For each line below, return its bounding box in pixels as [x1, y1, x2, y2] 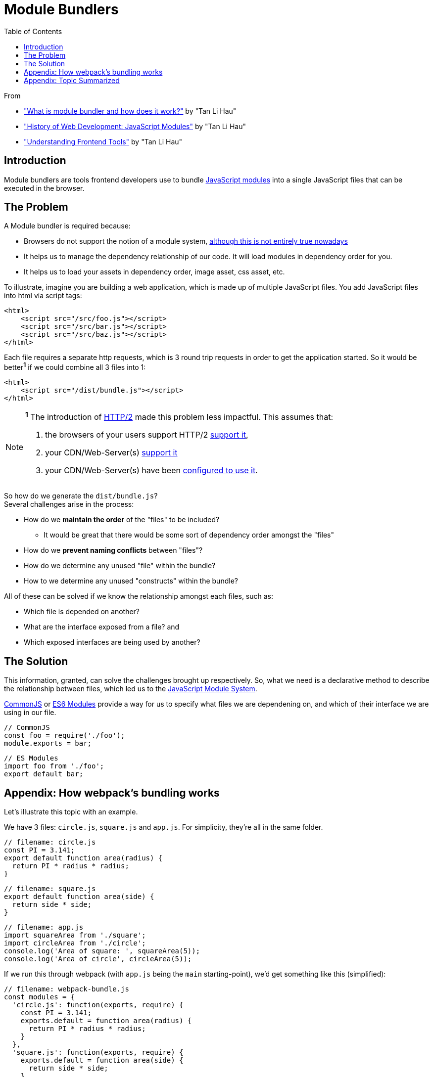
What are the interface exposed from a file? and [24, 623, 180, 631]
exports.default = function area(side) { [20, 1056, 184, 1065]
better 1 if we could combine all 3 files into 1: [4, 361, 146, 372]
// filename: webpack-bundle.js [4, 985, 129, 993]
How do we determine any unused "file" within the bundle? [24, 561, 216, 570]
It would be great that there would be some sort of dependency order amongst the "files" [44, 531, 334, 539]
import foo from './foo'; [4, 762, 104, 770]
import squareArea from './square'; [4, 931, 146, 940]
